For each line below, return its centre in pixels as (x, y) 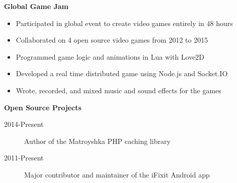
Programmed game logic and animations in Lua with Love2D (110, 56)
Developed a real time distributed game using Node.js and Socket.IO (122, 73)
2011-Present (24, 158)
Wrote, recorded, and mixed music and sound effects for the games (118, 90)
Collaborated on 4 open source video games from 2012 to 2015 (112, 40)
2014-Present (24, 124)
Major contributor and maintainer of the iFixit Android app (117, 174)
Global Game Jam (36, 6)
